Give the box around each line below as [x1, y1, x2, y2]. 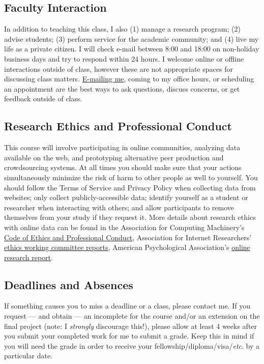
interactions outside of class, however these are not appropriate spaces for [4, 63, 233, 74]
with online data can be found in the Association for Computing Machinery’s [4, 221, 245, 232]
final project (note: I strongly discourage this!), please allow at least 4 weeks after [4, 320, 257, 331]
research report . [4, 251, 53, 262]
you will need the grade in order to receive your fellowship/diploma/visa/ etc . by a [4, 340, 260, 351]
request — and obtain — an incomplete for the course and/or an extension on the [4, 311, 260, 321]
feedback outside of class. [4, 93, 82, 104]
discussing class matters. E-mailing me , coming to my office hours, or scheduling [4, 73, 254, 84]
